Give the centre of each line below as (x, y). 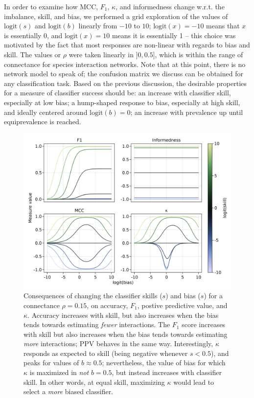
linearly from (98, 26)
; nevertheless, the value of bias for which (164, 363)
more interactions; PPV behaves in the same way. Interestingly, (118, 343)
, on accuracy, (107, 305)
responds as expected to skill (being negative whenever (106, 353)
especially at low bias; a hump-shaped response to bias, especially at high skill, (122, 102)
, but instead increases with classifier (167, 372)
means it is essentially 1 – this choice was (174, 35)
